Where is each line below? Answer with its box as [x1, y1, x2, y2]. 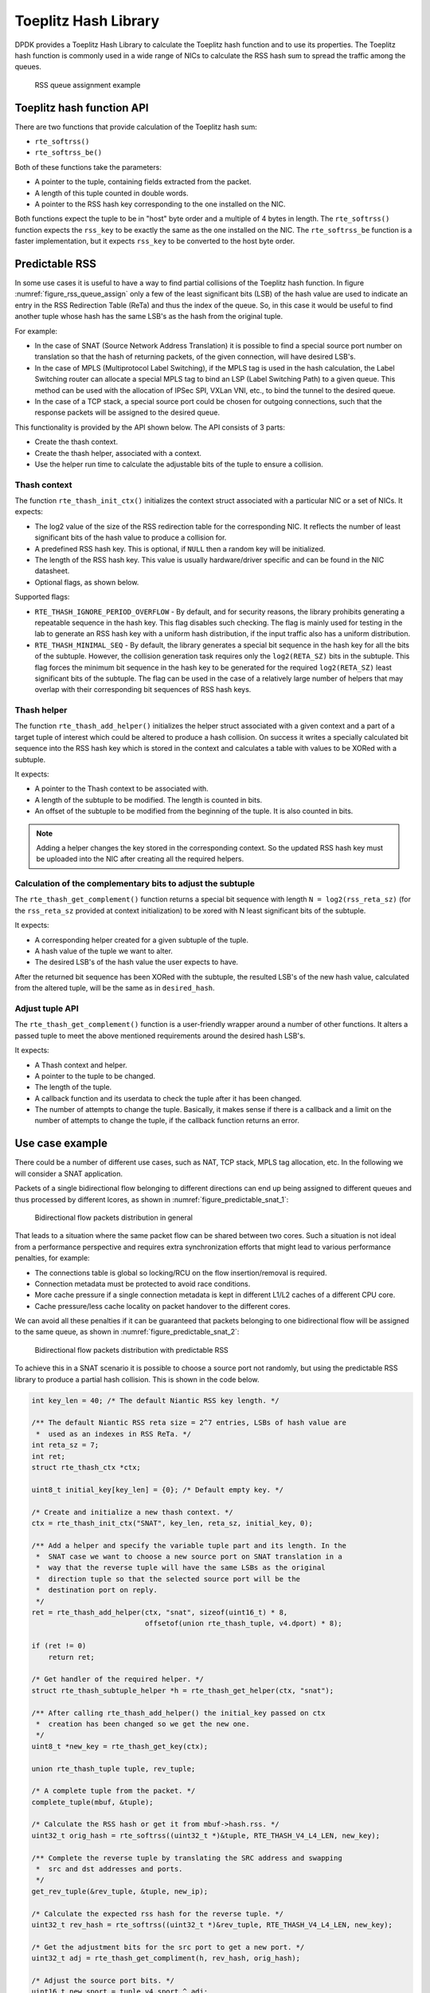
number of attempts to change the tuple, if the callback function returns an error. [34, 1116, 300, 1126]
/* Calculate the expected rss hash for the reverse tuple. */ [31, 1909, 284, 1918]
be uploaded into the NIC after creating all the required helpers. [36, 854, 244, 864]
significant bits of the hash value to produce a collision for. [34, 533, 227, 542]
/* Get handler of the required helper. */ [31, 1675, 205, 1684]
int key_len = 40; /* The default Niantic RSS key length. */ [31, 1396, 279, 1405]
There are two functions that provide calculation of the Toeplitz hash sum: [14, 122, 258, 132]
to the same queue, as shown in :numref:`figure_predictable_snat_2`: [14, 1327, 240, 1337]
